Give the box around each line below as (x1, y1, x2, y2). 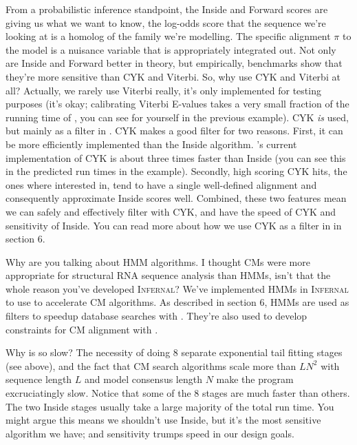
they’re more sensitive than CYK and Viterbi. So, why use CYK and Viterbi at (6, 69, 340, 83)
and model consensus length (85, 372, 202, 386)
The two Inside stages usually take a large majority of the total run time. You (6, 399, 334, 413)
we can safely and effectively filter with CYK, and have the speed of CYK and (6, 204, 336, 218)
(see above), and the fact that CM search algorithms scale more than (6, 358, 296, 373)
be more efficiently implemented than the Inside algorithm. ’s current (6, 136, 297, 151)
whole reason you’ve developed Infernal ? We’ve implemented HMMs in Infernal (6, 281, 349, 296)
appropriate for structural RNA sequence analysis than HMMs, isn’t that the (6, 268, 331, 282)
